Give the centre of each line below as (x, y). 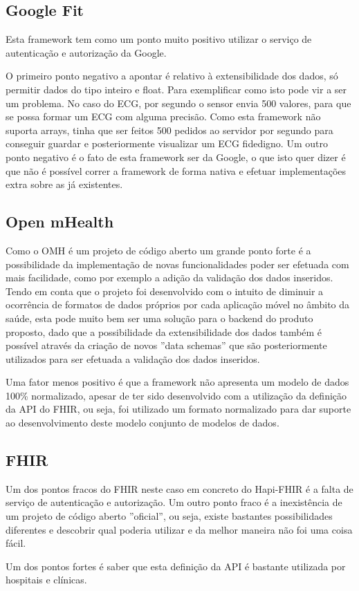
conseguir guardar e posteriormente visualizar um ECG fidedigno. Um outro (167, 143)
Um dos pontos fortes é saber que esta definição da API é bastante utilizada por (176, 566)
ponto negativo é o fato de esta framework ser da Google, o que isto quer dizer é (176, 157)
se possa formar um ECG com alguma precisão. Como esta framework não (163, 116)
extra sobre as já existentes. (64, 184)
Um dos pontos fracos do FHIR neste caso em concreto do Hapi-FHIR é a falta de (179, 488)
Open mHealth (60, 222)
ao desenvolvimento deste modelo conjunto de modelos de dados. (142, 423)
